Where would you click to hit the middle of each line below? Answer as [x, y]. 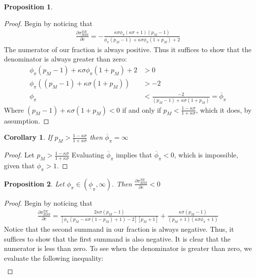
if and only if [142, 109]
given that [19, 165]
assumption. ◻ [27, 120]
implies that [134, 155]
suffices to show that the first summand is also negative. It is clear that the [117, 238]
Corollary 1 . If [28, 137]
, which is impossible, [206, 155]
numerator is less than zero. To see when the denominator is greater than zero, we [128, 248]
